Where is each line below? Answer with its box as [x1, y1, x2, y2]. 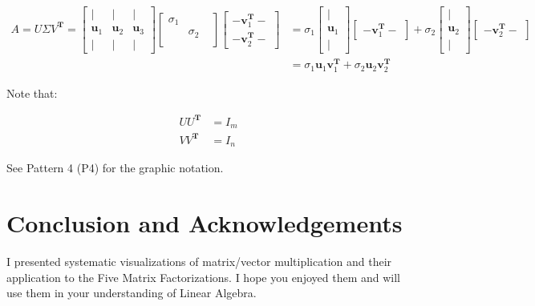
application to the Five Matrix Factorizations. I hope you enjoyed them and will [6, 268, 400, 285]
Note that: [6, 84, 58, 101]
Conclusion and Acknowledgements [6, 207, 403, 240]
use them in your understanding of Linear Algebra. [6, 284, 257, 301]
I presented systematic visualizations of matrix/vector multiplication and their [6, 253, 392, 270]
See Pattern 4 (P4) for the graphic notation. [6, 159, 224, 176]
